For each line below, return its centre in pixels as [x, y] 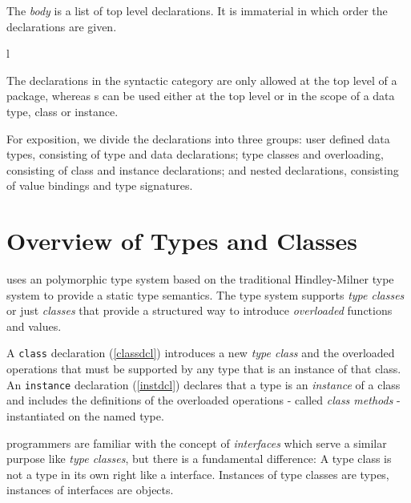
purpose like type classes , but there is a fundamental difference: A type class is [199, 459]
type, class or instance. [62, 111]
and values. [34, 326]
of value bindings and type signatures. [100, 185]
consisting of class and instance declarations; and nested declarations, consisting [203, 169]
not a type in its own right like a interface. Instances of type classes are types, [198, 474]
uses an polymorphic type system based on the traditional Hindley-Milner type [200, 279]
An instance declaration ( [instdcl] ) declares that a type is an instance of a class [203, 384]
